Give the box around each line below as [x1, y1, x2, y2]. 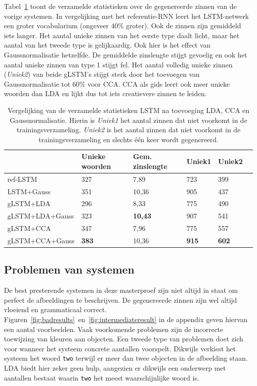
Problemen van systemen [4, 262, 134, 277]
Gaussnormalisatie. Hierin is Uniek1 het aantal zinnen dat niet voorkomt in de [9, 114, 248, 125]
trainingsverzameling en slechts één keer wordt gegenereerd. [38, 134, 219, 144]
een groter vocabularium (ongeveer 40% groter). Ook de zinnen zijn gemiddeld [4, 20, 241, 31]
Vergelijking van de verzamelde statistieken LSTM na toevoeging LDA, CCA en [7, 105, 250, 115]
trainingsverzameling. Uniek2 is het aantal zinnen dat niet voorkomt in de [16, 124, 241, 135]
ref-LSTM [7, 173, 38, 184]
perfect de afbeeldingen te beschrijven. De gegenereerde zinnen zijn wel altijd [4, 294, 237, 305]
